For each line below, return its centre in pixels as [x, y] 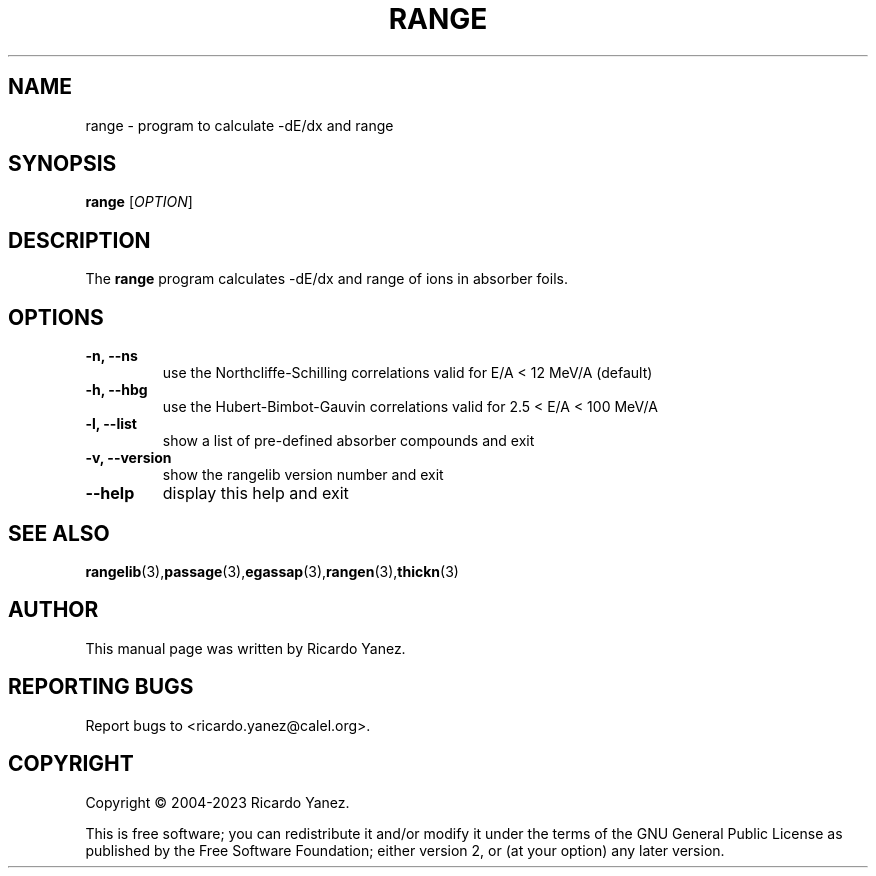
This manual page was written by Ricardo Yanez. [245, 648]
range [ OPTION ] [139, 202]
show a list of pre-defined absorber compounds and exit [348, 441]
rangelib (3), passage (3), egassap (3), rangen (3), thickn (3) [272, 571]
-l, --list [111, 424]
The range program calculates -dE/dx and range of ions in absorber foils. [326, 279]
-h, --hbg [116, 390]
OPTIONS [56, 317]
